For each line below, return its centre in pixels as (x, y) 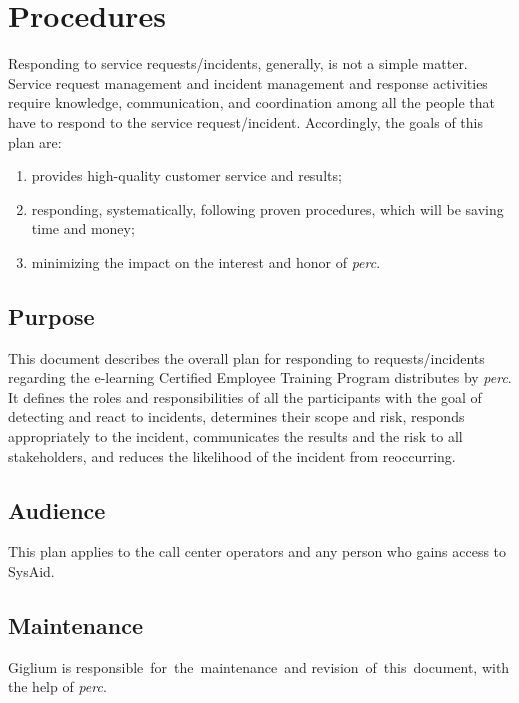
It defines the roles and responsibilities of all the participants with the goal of (245, 396)
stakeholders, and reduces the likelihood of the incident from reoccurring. (232, 455)
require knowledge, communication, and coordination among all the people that (252, 102)
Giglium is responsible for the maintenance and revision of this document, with (259, 666)
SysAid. (31, 571)
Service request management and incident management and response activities (248, 82)
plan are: (35, 141)
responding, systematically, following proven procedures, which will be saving (267, 208)
